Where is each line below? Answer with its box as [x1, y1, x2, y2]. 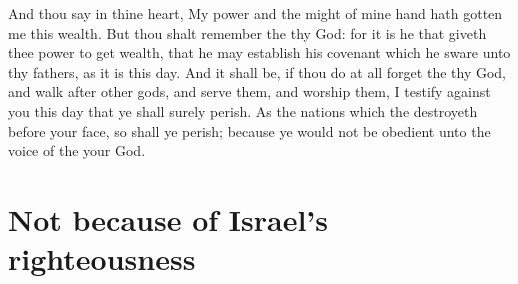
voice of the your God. [8, 140, 146, 161]
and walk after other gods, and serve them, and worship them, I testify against [8, 81, 491, 102]
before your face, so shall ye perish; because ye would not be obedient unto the [8, 120, 491, 141]
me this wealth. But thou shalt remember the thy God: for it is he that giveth [8, 22, 487, 43]
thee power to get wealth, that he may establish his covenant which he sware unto [8, 42, 511, 63]
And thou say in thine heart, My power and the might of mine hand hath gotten [8, 3, 503, 23]
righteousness [8, 238, 196, 279]
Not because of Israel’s [8, 198, 328, 239]
